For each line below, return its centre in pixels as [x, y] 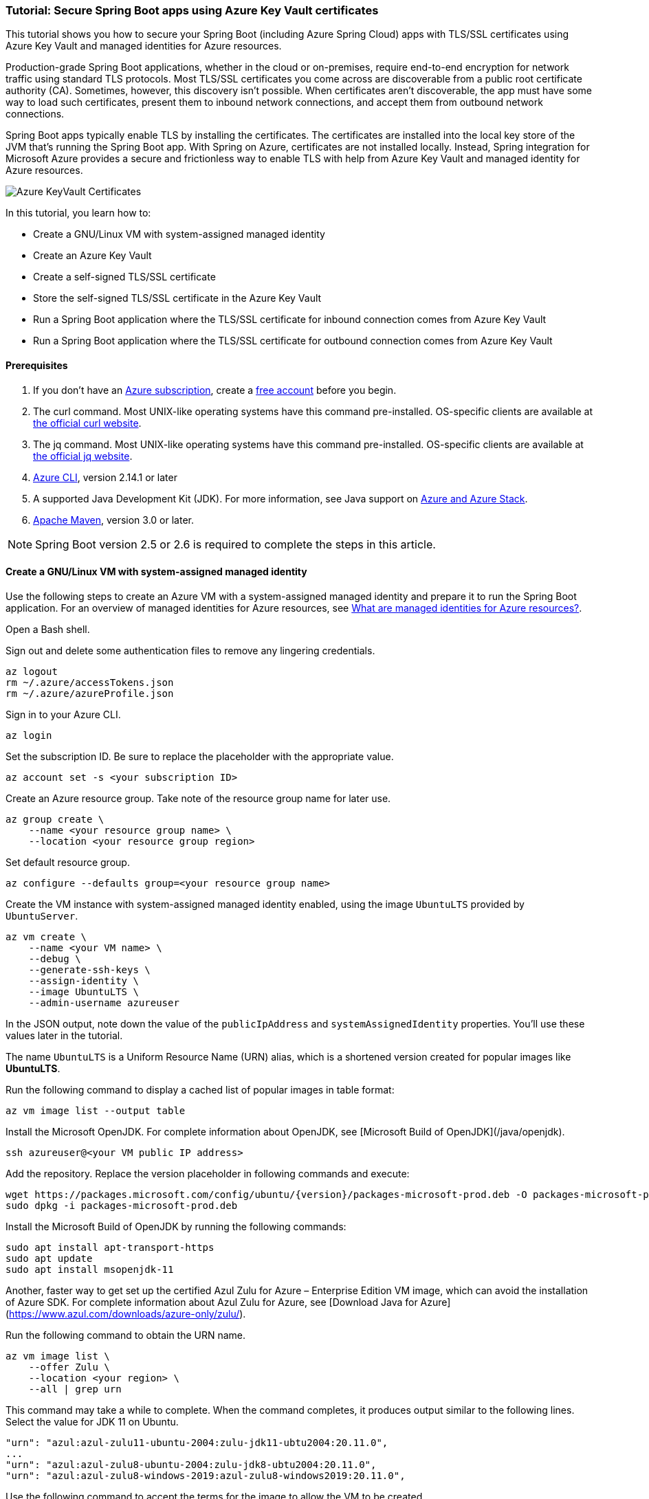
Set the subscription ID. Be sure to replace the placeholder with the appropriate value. [200, 756]
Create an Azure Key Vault [92, 256]
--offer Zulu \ [69, 1367]
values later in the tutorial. [64, 1035]
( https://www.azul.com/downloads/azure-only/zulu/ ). [126, 1313]
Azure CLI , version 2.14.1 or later [105, 477]
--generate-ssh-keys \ [89, 969]
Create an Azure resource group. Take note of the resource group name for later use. [198, 798]
